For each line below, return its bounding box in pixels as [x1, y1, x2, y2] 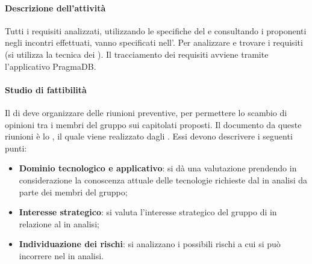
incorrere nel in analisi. [19, 249, 104, 262]
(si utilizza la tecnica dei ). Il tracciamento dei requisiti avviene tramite [5, 48, 269, 60]
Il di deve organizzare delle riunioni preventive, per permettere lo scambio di [5, 106, 287, 118]
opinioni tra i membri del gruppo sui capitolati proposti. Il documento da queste [5, 118, 302, 130]
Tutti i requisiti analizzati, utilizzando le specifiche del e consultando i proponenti [5, 24, 307, 37]
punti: [5, 141, 27, 154]
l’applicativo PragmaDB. [5, 60, 96, 72]
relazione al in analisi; [19, 217, 99, 230]
